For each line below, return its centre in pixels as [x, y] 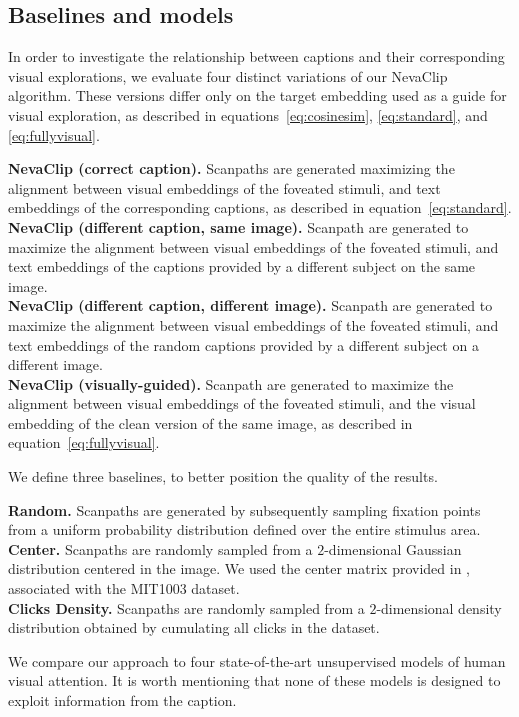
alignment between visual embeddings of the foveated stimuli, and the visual [242, 403]
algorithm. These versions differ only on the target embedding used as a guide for [257, 95]
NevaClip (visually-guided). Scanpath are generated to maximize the [231, 383]
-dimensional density [439, 607]
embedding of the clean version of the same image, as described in [210, 422]
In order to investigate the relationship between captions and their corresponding [256, 56]
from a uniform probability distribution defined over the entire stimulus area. [244, 529]
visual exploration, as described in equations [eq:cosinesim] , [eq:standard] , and [248, 114]
